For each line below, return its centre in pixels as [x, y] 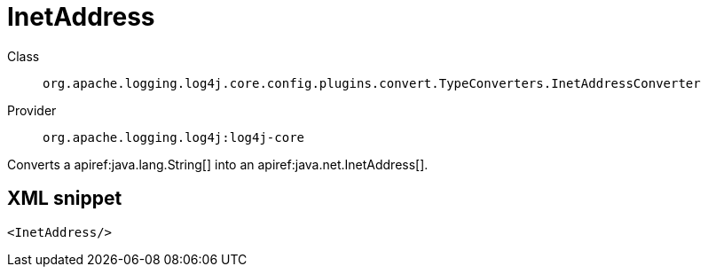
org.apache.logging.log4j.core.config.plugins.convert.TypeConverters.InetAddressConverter [372, 83]
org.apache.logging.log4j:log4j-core [174, 137]
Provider [32, 110]
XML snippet [65, 199]
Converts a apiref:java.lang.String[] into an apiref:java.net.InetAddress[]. [218, 164]
